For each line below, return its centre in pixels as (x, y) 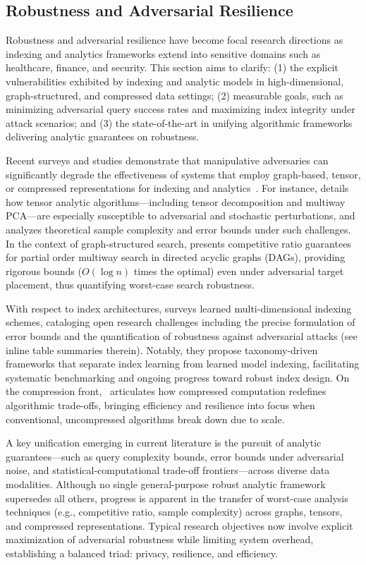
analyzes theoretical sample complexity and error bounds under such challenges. (178, 229)
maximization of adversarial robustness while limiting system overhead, (160, 539)
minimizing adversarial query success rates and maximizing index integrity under (181, 109)
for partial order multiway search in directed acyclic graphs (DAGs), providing (176, 257)
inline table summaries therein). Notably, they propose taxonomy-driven (162, 350)
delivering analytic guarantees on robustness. (103, 136)
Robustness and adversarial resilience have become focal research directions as (175, 40)
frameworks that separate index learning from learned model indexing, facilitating (183, 364)
